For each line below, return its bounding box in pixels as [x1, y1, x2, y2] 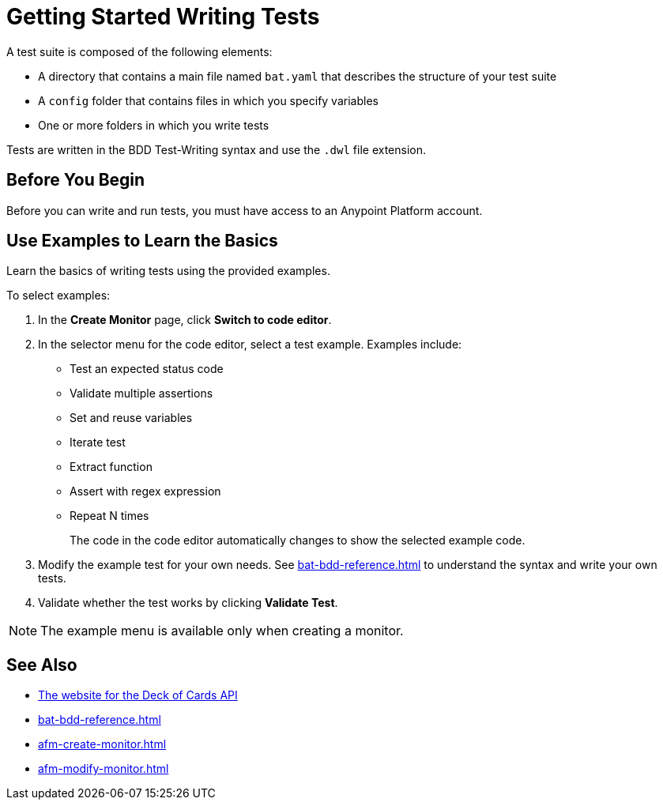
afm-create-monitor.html [38, 737, 167, 751]
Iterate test [70, 435, 126, 450]
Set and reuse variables [70, 411, 193, 425]
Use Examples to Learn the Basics [6, 231, 278, 251]
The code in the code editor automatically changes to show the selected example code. [70, 533, 526, 548]
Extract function [70, 460, 153, 474]
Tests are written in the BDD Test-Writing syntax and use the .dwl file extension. [6, 142, 427, 156]
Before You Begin [6, 170, 145, 190]
